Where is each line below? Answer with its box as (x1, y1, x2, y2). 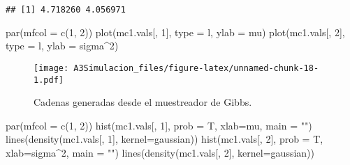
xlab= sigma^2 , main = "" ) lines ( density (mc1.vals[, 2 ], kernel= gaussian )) (6, 145, 315, 159)
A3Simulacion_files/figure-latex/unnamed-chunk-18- (73, 63, 319, 73)
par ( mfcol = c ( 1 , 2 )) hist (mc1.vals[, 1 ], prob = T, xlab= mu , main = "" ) (6, 118, 312, 132)
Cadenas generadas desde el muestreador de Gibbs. (34, 95, 252, 109)
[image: (34, 63, 69, 73)
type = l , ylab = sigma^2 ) (6, 38, 119, 53)
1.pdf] (34, 74, 64, 85)
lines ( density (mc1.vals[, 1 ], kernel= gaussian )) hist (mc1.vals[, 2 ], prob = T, (6, 132, 323, 146)
